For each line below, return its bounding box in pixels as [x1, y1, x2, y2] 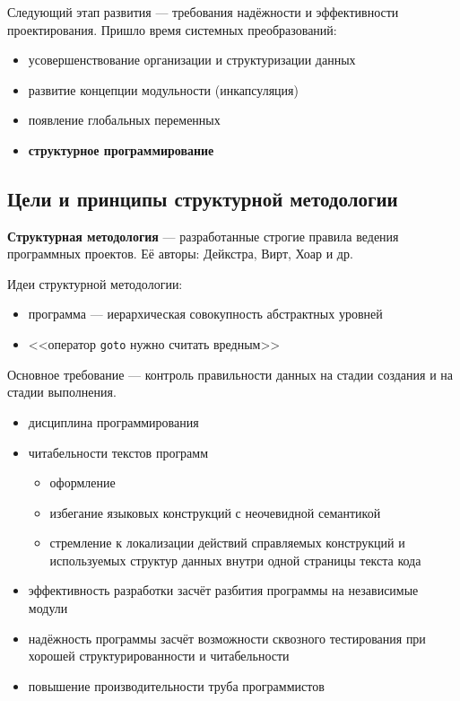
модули [28, 599, 68, 618]
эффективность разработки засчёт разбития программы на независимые [28, 581, 419, 600]
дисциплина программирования [28, 412, 199, 431]
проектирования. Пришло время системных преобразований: [7, 20, 337, 39]
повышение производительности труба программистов [28, 676, 325, 695]
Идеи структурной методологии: [7, 274, 183, 293]
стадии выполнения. [7, 382, 117, 401]
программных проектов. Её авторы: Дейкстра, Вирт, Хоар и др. [7, 244, 353, 263]
